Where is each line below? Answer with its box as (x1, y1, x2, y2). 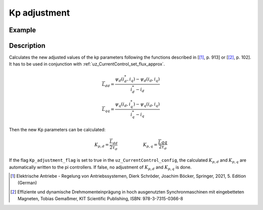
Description (9, 42, 46, 50)
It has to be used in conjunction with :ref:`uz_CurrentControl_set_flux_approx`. (9, 61, 165, 67)
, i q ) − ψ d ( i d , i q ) (127, 76, 160, 83)
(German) (18, 180, 38, 186)
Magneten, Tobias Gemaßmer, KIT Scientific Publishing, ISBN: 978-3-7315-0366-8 (18, 196, 184, 202)
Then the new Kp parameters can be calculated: (9, 126, 106, 132)
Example (9, 26, 36, 34)
